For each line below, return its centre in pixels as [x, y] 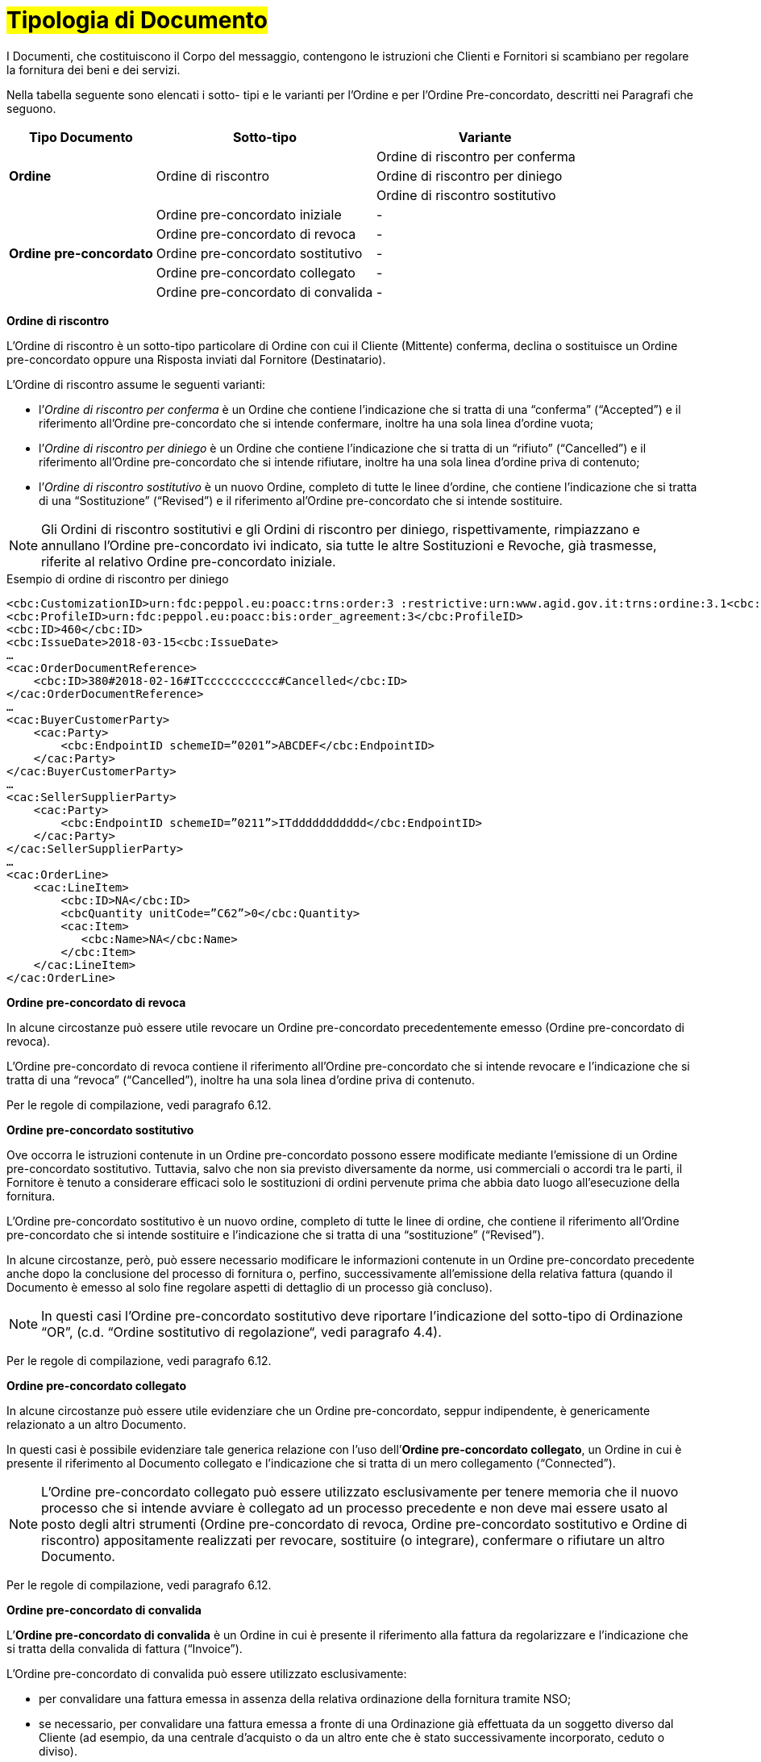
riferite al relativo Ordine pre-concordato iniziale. [189, 561]
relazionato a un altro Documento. [96, 1424]
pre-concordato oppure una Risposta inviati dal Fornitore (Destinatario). [196, 359]
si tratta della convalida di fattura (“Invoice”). [125, 1648]
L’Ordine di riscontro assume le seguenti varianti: [136, 384]
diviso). [58, 1751]
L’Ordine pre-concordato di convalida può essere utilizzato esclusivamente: [207, 1673]
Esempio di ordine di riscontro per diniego [118, 578]
